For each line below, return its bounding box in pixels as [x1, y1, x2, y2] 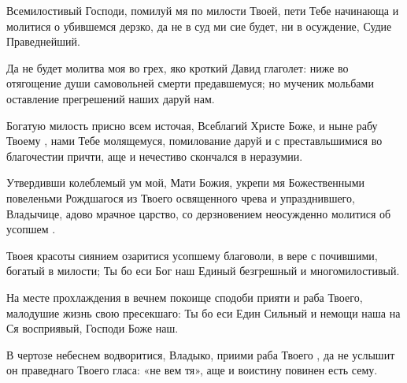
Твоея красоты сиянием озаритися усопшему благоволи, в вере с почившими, [6, 247, 378, 263]
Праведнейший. [6, 33, 80, 50]
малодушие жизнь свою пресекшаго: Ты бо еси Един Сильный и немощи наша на [6, 304, 401, 321]
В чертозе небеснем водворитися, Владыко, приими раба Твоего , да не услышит [6, 346, 395, 363]
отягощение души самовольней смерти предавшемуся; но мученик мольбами [6, 75, 374, 91]
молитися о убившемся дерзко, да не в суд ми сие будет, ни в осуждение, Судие [6, 17, 392, 34]
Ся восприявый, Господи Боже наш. [6, 320, 179, 337]
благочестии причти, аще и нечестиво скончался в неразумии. [6, 147, 303, 164]
